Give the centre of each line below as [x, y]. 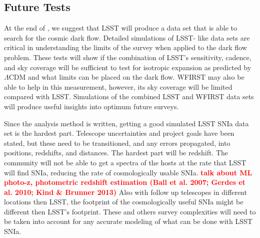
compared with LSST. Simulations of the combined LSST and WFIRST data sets [129, 96]
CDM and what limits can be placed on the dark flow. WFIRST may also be [126, 77]
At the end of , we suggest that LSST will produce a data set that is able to [121, 28]
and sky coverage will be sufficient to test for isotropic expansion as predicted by [128, 67]
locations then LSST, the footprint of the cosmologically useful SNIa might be [124, 202]
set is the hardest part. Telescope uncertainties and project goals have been [119, 133]
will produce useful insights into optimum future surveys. [91, 106]
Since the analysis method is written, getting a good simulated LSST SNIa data [126, 123]
